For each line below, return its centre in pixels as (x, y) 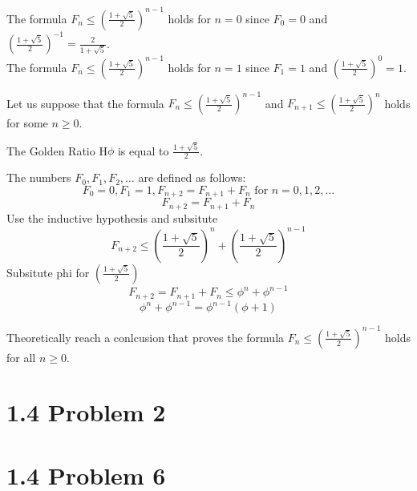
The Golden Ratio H (57, 150)
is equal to (143, 150)
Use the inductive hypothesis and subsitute (112, 217)
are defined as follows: (192, 177)
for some (27, 123)
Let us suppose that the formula (85, 103)
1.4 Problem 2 (86, 412)
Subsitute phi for (48, 272)
